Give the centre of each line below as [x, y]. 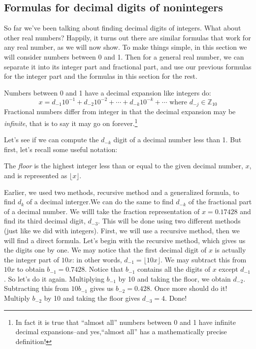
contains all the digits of [174, 269]
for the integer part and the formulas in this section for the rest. [101, 76]
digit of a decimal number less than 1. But [177, 140]
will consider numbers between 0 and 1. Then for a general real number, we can [124, 56]
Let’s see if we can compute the [51, 140]
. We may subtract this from [204, 259]
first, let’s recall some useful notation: [61, 149]
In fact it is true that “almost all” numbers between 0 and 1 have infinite [126, 322]
